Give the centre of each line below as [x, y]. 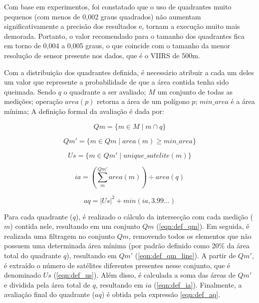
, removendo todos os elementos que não [190, 236]
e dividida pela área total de [47, 284]
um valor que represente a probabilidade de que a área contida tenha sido [117, 82]
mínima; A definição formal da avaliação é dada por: [84, 111]
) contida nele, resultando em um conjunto [75, 226]
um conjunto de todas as [195, 91]
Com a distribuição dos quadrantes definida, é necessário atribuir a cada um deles [129, 72]
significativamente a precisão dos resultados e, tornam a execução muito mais [122, 26]
